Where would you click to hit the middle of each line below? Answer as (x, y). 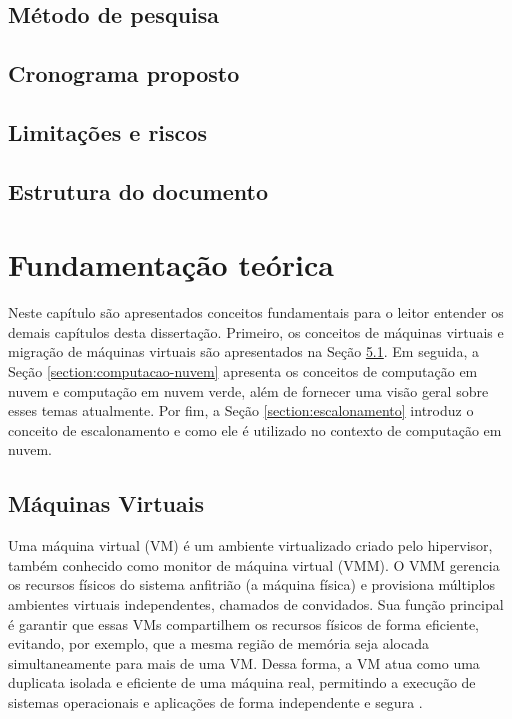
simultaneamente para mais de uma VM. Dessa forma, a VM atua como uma (244, 662)
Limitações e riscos (107, 131)
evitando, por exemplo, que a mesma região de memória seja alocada (219, 643)
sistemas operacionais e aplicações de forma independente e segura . (215, 701)
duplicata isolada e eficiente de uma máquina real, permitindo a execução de (242, 682)
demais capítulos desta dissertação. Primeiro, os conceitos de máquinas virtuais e (256, 331)
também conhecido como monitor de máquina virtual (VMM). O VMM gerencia (254, 564)
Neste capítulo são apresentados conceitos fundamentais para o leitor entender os (256, 312)
